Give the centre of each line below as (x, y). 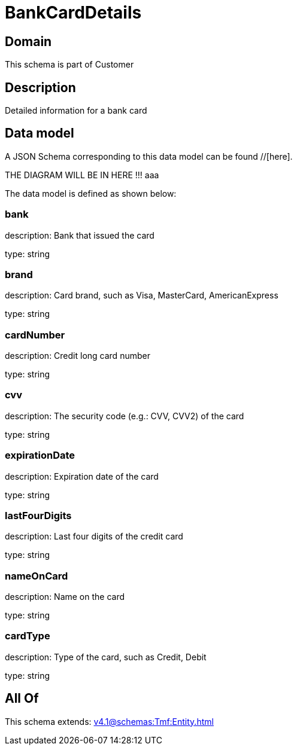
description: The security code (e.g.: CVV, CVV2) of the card (125, 416)
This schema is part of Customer (69, 65)
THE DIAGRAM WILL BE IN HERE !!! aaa (82, 175)
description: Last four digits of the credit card (94, 536)
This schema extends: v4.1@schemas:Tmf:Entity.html (109, 721)
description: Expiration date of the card (82, 476)
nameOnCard (37, 576)
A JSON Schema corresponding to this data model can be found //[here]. (149, 156)
